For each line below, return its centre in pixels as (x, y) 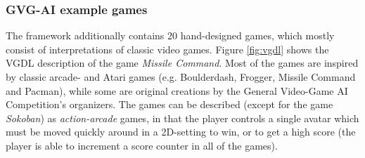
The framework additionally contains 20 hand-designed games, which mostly (170, 35)
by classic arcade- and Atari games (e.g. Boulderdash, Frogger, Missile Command (181, 77)
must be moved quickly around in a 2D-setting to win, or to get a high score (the (181, 132)
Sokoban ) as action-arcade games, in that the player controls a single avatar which (182, 118)
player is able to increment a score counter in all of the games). (142, 145)
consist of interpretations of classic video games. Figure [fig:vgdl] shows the (167, 49)
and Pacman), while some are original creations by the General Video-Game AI (177, 90)
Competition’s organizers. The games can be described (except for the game (169, 104)
